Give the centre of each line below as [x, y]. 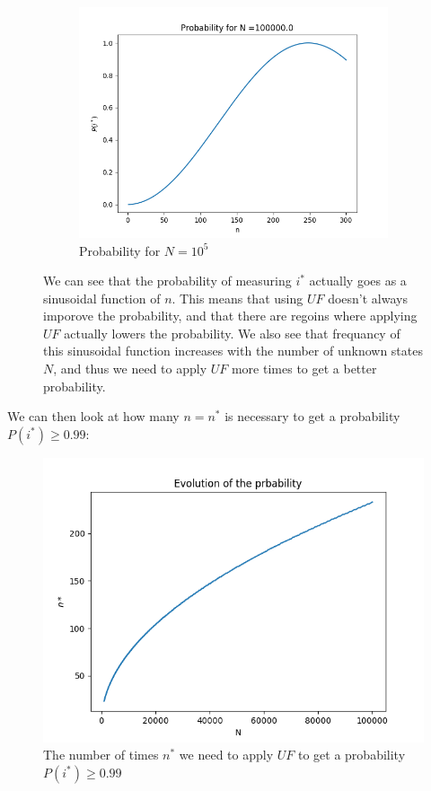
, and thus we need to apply [130, 369]
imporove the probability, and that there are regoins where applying [230, 316]
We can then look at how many [93, 416]
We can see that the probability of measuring [167, 281]
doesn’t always [368, 298]
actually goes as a [358, 281]
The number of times [101, 755]
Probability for [120, 250]
